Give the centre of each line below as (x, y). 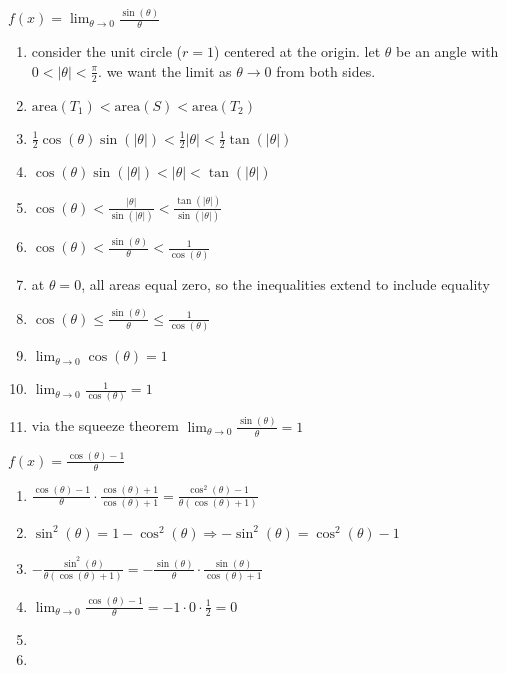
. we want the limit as (165, 70)
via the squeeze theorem (105, 425)
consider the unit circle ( (107, 51)
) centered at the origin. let (297, 51)
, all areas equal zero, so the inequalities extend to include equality (285, 283)
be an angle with (447, 51)
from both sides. (326, 70)
